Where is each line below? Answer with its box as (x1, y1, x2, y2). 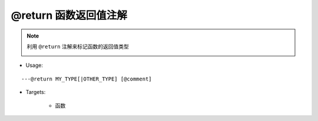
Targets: (25, 89, 46, 96)
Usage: (25, 62, 44, 69)
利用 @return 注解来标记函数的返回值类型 (26, 43, 129, 50)
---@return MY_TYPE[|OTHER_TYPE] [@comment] (21, 75, 153, 82)
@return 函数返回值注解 (11, 9, 128, 22)
